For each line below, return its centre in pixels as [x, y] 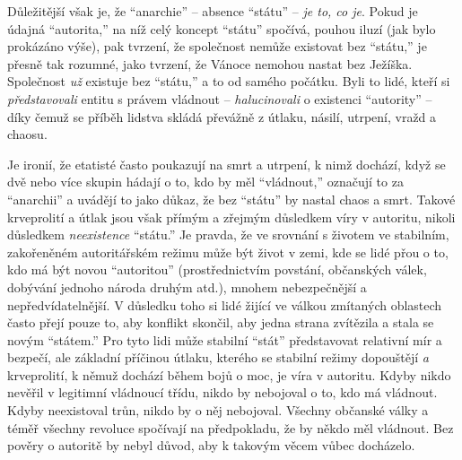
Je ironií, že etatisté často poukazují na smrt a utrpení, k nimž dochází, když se [227, 164]
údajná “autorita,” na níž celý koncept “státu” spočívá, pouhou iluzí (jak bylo [222, 28]
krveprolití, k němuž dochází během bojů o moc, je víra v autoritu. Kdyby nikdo [229, 374]
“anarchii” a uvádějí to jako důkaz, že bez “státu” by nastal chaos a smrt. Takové [231, 199]
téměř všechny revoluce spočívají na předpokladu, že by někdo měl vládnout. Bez [231, 427]
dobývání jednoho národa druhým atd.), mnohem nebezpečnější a [187, 286]
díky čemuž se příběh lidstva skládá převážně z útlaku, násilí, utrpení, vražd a [222, 116]
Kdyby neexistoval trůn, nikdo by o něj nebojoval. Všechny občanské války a [218, 410]
